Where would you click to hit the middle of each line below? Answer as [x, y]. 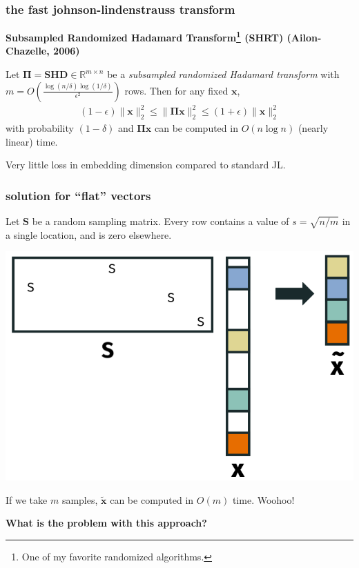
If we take [27, 499]
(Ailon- [304, 37]
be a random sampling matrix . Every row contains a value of [161, 221]
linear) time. [32, 141]
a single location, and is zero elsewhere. [89, 234]
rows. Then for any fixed [176, 90]
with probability [40, 127]
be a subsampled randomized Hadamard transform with [223, 74]
